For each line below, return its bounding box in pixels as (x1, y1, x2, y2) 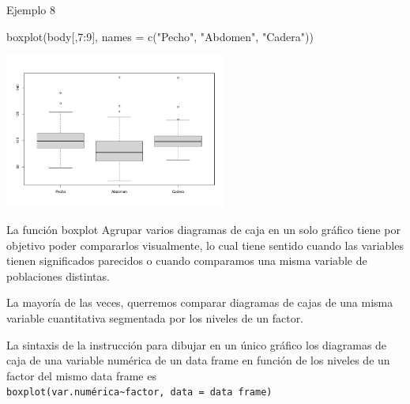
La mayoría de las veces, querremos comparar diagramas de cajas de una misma (6, 294, 393, 311)
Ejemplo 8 (6, 2, 56, 17)
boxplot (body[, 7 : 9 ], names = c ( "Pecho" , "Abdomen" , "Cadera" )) (6, 28, 314, 44)
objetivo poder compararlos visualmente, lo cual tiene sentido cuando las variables (6, 236, 404, 253)
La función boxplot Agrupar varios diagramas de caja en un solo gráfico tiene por (6, 221, 401, 238)
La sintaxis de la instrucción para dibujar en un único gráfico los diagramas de (6, 336, 387, 353)
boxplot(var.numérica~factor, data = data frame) (6, 387, 273, 398)
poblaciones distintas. (6, 267, 110, 284)
